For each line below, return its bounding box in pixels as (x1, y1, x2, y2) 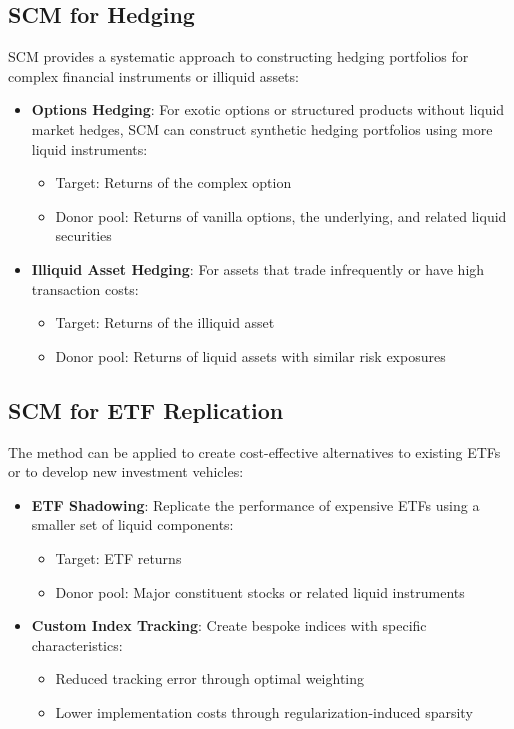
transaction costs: (31, 278, 139, 299)
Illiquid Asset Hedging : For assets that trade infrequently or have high (31, 258, 485, 279)
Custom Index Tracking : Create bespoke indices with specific (31, 615, 427, 636)
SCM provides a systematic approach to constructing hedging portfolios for (8, 46, 469, 67)
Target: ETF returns (55, 547, 182, 568)
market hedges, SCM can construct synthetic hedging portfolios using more (31, 118, 493, 139)
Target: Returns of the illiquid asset (55, 312, 275, 333)
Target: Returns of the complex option (55, 172, 292, 193)
